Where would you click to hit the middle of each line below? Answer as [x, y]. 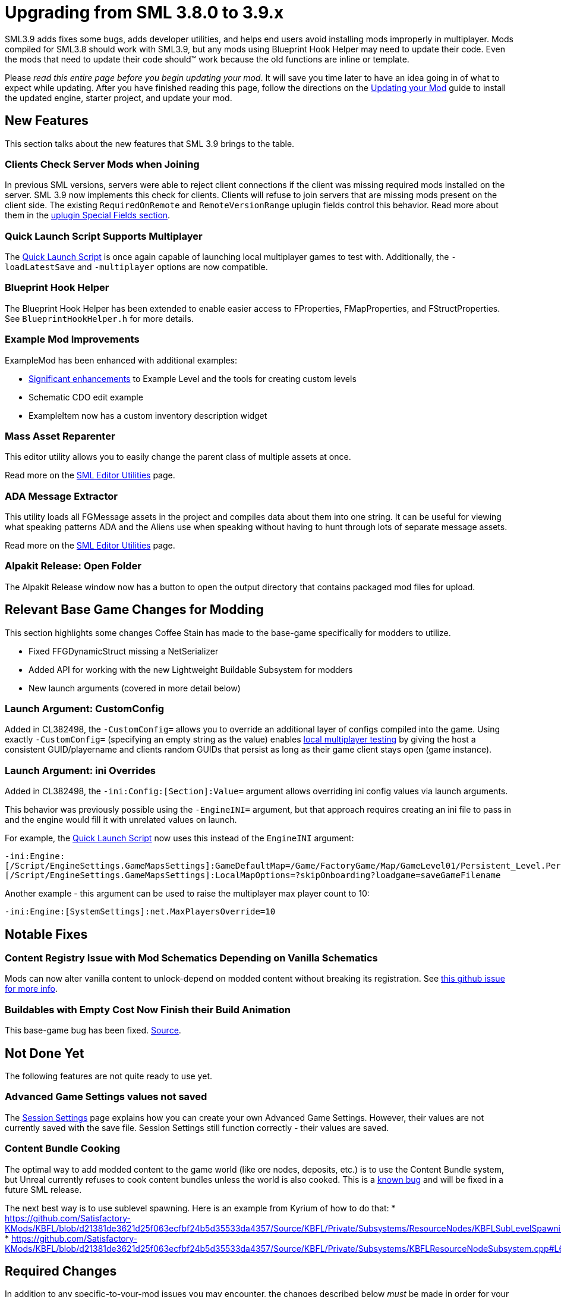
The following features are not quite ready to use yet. [108, 1076]
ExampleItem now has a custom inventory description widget [148, 415]
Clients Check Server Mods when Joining [102, 164]
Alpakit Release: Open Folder [73, 566]
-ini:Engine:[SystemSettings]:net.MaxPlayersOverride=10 [140, 912]
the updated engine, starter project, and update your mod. [119, 98]
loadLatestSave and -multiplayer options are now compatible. [136, 267]
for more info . [31, 989]
